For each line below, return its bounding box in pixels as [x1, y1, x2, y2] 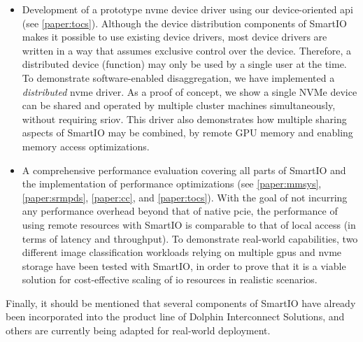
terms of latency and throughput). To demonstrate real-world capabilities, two [22, 231, 358, 245]
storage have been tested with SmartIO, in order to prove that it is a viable [22, 258, 346, 273]
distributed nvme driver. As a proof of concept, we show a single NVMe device [22, 84, 357, 99]
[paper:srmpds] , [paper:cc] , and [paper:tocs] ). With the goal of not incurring [22, 190, 348, 204]
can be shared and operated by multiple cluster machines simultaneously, [22, 98, 336, 113]
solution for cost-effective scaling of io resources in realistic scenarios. [22, 272, 318, 287]
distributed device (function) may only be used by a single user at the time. [22, 57, 347, 71]
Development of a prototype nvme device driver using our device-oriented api [22, 2, 353, 16]
